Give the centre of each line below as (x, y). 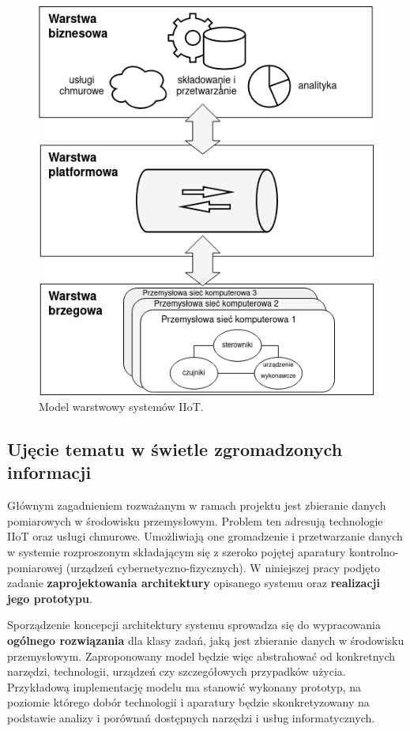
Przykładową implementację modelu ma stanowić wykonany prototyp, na (184, 686)
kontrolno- (374, 552)
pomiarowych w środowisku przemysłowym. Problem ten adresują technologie (195, 520)
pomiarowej (35, 567)
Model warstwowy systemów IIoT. (121, 407)
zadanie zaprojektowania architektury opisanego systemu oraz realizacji (194, 583)
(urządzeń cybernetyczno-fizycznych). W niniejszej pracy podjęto (223, 567)
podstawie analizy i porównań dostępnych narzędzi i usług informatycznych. (191, 717)
